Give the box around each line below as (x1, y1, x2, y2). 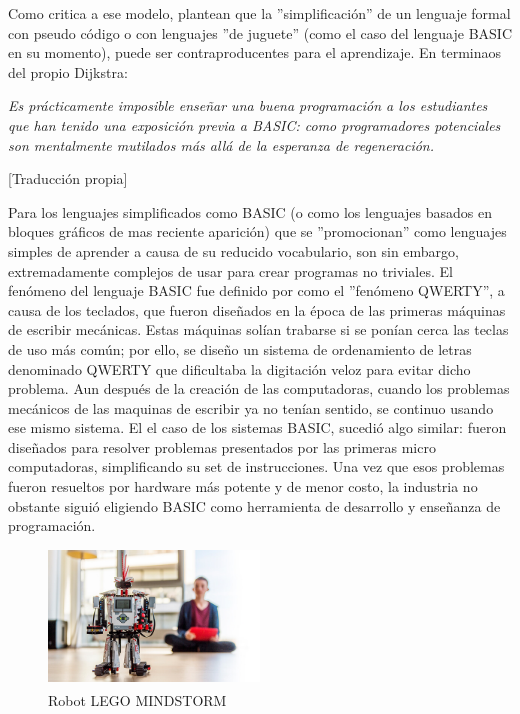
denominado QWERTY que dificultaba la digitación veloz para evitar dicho (8, 358, 471, 379)
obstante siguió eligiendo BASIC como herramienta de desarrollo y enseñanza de (8, 495, 501, 516)
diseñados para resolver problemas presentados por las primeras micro (8, 436, 436, 457)
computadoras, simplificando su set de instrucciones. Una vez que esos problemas (8, 456, 505, 477)
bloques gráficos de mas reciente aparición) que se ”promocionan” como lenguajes (8, 221, 507, 242)
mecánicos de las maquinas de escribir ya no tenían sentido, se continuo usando (8, 397, 494, 418)
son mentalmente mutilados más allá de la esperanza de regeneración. (8, 134, 435, 155)
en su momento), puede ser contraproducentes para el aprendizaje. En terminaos (8, 42, 502, 63)
